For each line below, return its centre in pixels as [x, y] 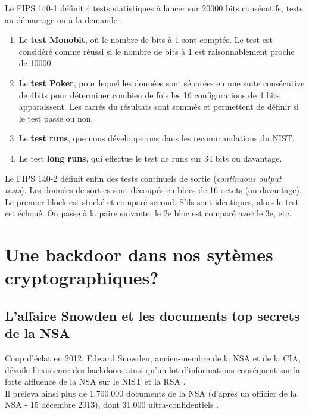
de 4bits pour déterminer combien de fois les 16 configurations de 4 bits [149, 95]
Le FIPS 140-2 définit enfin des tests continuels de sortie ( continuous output [143, 178]
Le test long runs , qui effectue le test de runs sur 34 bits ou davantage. [150, 158]
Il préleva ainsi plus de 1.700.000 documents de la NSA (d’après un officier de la [151, 393]
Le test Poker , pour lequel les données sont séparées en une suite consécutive [162, 83]
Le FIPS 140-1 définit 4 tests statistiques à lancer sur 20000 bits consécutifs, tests [154, 8]
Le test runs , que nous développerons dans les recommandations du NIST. [157, 138]
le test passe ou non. [56, 118]
